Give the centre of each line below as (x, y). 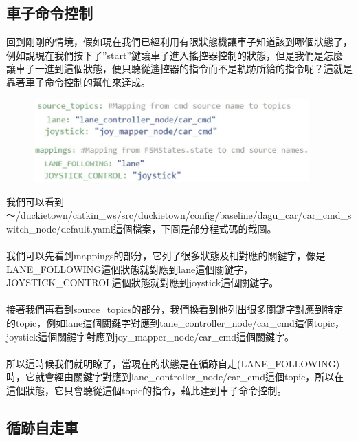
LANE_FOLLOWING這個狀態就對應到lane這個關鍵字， (130, 269)
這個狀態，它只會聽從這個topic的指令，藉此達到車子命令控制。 (147, 390)
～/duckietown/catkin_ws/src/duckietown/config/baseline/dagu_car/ (155, 215)
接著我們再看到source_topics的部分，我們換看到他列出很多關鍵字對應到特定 (175, 309)
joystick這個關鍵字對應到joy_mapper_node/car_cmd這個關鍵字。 (150, 336)
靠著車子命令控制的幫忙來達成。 (78, 82)
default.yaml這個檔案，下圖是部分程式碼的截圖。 (169, 228)
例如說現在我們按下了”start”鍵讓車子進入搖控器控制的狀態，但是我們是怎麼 (175, 55)
